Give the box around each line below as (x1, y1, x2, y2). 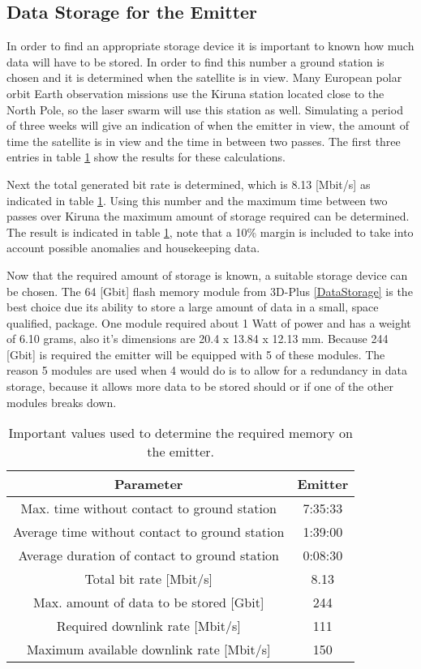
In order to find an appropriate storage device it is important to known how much (6, 37, 415, 54)
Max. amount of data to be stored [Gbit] (33, 593, 264, 612)
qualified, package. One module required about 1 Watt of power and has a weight (6, 314, 411, 331)
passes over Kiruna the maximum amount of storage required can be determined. (6, 208, 410, 225)
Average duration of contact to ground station (18, 546, 279, 565)
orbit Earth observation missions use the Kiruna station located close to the (6, 84, 384, 101)
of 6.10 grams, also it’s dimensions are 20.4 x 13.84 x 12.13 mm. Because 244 (6, 330, 389, 347)
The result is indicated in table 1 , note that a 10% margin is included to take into (6, 223, 414, 240)
